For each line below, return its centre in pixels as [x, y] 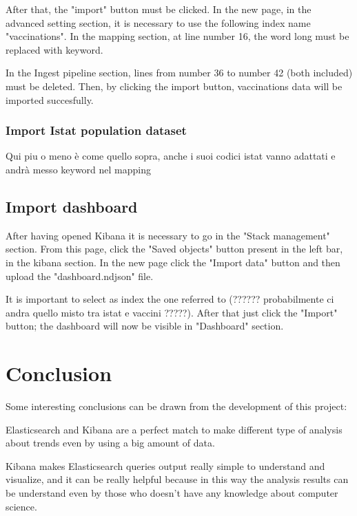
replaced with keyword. [54, 49]
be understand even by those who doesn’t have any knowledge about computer [172, 493]
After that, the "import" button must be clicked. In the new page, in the [159, 9]
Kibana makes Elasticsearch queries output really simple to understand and [165, 465]
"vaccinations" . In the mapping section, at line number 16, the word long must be [177, 36]
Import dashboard [72, 206]
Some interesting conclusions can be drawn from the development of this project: [176, 406]
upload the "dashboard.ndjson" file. [80, 276]
